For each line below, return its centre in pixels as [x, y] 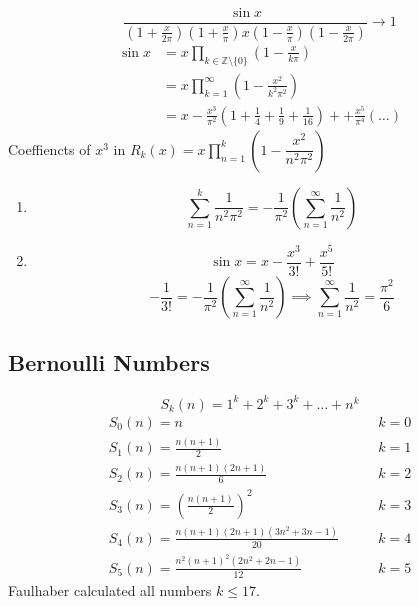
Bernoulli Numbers [109, 362]
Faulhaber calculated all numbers [110, 589]
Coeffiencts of [49, 148]
